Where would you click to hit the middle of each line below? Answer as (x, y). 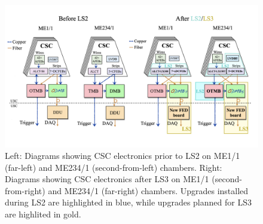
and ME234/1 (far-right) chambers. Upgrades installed (148, 190)
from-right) (25, 190)
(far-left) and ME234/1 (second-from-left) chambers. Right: (114, 167)
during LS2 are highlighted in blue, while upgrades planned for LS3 (128, 202)
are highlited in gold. (43, 214)
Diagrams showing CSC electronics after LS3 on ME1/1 (107, 179)
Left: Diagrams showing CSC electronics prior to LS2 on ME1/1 (123, 156)
